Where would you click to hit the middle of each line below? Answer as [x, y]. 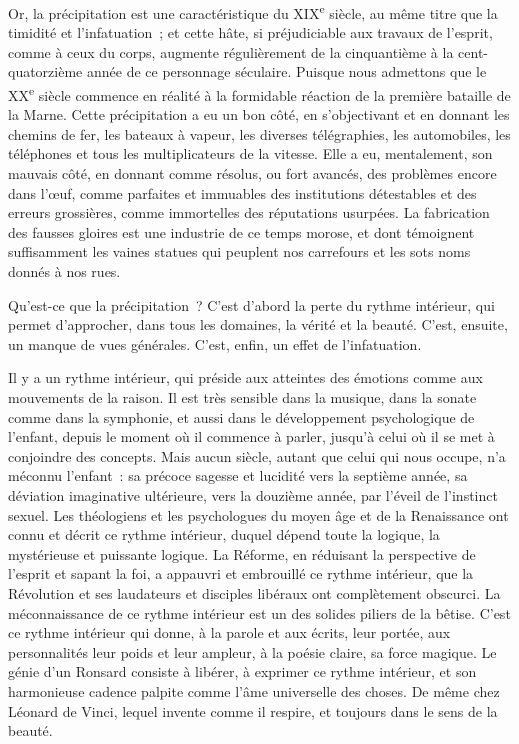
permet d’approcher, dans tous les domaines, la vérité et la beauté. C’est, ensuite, [258, 324]
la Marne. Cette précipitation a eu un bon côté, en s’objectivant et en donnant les [259, 114]
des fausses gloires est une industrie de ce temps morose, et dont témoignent [241, 231]
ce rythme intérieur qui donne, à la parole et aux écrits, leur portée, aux [229, 632]
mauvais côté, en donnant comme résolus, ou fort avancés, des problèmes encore [252, 173]
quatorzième [45, 71]
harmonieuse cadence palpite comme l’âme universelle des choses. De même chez [254, 690]
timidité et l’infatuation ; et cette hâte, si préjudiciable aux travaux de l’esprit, [250, 32]
